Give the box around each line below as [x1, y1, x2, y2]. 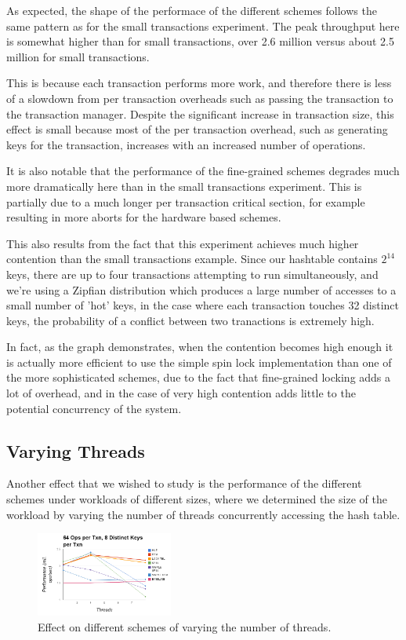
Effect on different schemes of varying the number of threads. [38, 618, 332, 635]
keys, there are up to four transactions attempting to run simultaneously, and [6, 265, 379, 282]
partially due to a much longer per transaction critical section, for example [6, 193, 365, 210]
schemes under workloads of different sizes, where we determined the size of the [6, 491, 387, 507]
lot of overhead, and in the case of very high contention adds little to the [6, 385, 356, 401]
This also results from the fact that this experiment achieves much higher [6, 235, 359, 251]
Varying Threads [6, 438, 145, 463]
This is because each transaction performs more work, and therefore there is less [6, 75, 392, 91]
